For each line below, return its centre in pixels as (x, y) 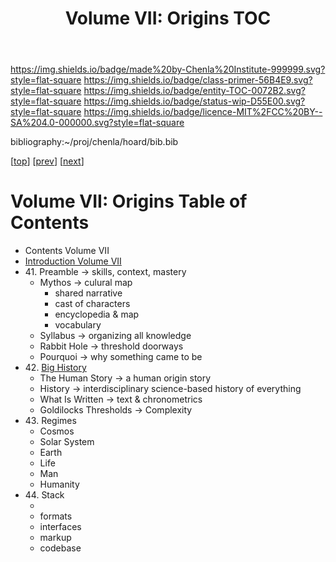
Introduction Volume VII (73, 261)
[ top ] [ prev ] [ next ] (47, 161)
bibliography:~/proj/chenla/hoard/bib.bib (94, 142)
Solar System (67, 442)
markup (55, 538)
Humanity (59, 484)
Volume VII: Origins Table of (129, 201)
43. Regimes (50, 421)
